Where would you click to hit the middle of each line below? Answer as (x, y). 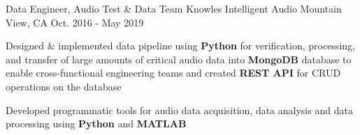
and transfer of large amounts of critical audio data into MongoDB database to (179, 59)
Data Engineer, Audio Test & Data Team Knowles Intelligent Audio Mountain (174, 8)
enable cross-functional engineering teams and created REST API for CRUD (173, 73)
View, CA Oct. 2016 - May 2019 (75, 22)
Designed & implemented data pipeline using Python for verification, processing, (180, 46)
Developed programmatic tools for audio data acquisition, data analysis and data (179, 110)
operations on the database (64, 86)
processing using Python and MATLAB (96, 124)
